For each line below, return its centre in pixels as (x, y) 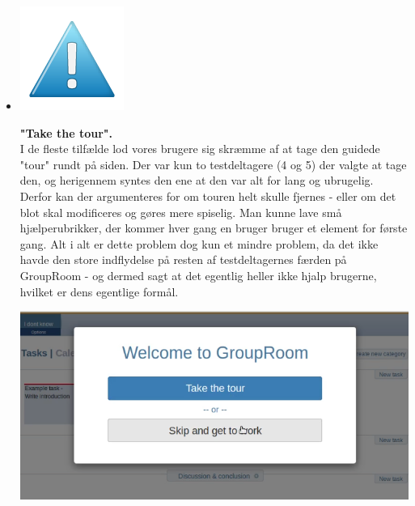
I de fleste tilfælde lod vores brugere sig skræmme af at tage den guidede (200, 149)
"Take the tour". (66, 132)
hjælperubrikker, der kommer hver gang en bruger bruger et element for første (214, 228)
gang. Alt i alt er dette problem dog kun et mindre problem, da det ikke (199, 243)
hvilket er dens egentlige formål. (99, 291)
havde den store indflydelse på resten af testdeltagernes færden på (183, 259)
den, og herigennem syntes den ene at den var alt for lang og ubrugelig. (197, 180)
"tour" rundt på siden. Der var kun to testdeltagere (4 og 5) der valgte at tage (213, 164)
